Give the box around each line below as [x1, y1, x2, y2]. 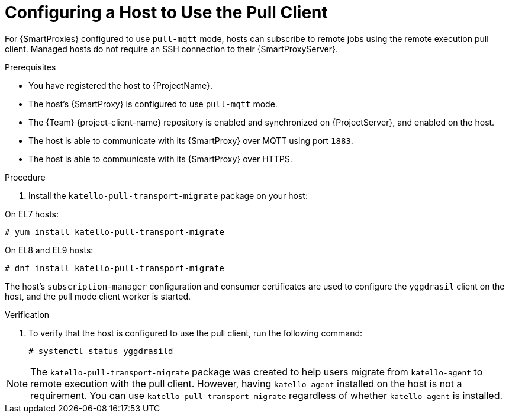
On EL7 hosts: [5, 208, 59, 219]
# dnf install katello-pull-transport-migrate [5, 263, 224, 273]
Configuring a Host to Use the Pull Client [5, 2, 328, 22]
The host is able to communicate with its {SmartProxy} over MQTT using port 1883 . [28, 135, 353, 146]
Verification [5, 309, 50, 320]
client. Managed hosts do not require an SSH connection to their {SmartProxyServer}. [5, 43, 338, 54]
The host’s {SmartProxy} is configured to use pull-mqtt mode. [28, 98, 278, 109]
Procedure [5, 172, 46, 182]
